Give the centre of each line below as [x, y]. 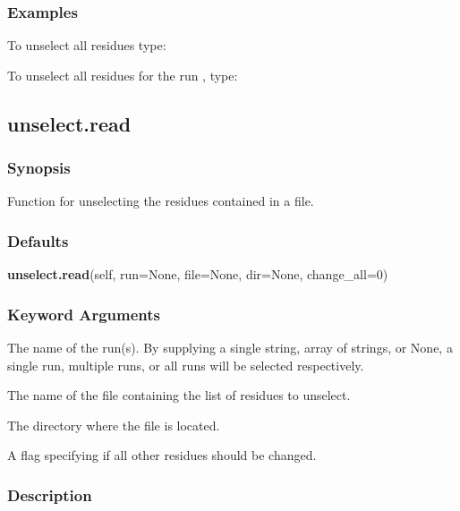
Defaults [38, 240]
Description [50, 494]
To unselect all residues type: [87, 45]
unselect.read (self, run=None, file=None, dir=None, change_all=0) [198, 274]
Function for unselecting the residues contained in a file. [161, 201]
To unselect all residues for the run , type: [123, 75]
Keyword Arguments [84, 314]
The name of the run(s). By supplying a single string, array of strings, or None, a [230, 348]
